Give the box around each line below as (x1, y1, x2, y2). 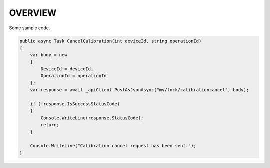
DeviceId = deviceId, (40, 66, 94, 72)
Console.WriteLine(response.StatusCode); (40, 115, 144, 121)
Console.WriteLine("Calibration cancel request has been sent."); (30, 143, 197, 149)
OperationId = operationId (40, 73, 107, 79)
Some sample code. (9, 25, 50, 31)
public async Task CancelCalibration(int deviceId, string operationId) (19, 38, 202, 44)
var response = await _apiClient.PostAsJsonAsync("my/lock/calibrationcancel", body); (30, 87, 249, 93)
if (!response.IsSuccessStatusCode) (30, 101, 120, 107)
